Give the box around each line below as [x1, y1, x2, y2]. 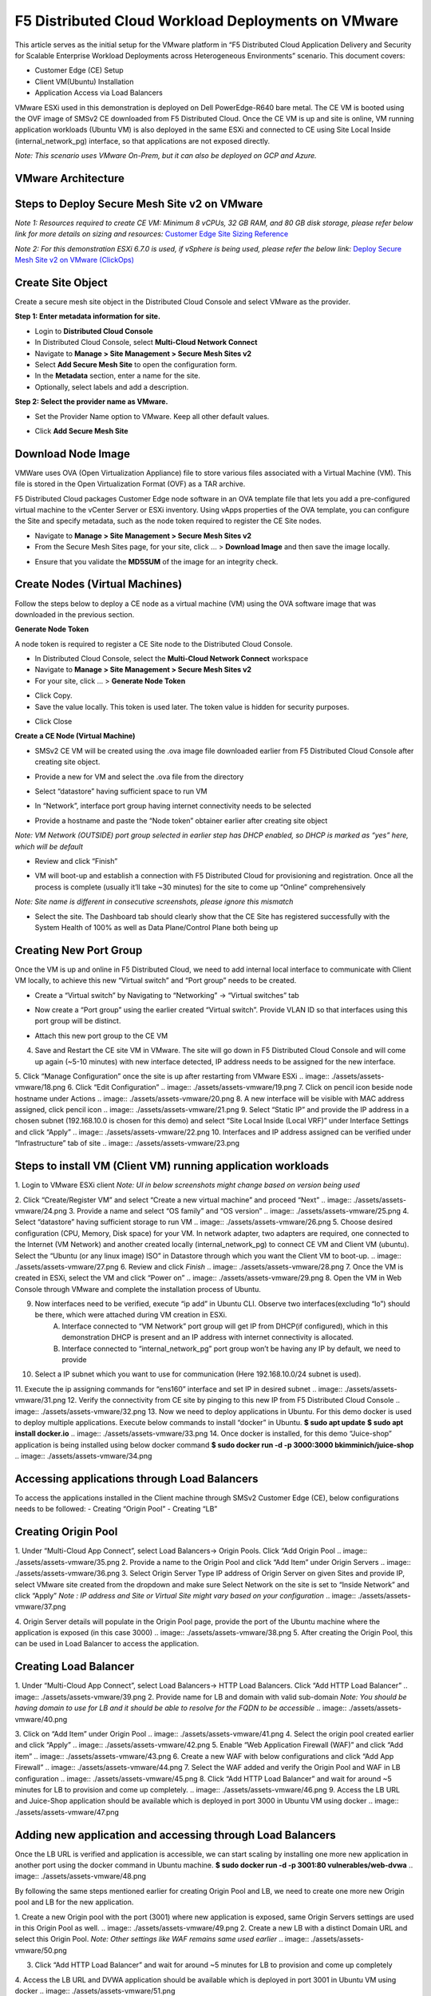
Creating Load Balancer [14, 1660, 135, 1673]
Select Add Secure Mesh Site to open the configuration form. [34, 360, 238, 370]
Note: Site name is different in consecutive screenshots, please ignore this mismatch [14, 897, 294, 906]
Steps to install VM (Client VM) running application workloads [14, 1159, 330, 1173]
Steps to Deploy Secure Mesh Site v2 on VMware [14, 196, 263, 211]
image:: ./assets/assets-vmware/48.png [14, 1871, 147, 1881]
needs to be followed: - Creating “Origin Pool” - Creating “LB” [14, 1504, 218, 1514]
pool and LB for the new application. [14, 1897, 134, 1907]
